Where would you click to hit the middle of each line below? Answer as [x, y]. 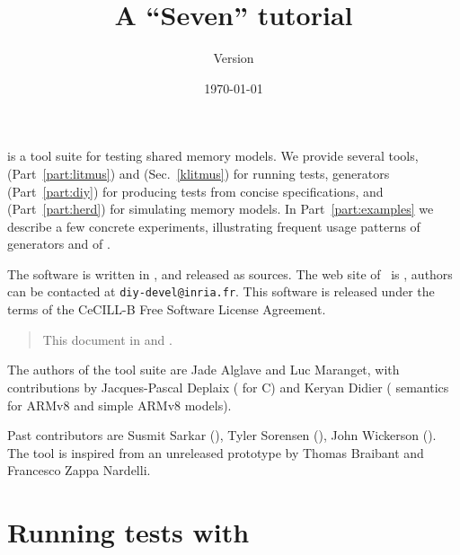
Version [234, 58]
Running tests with [128, 532]
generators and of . [59, 244]
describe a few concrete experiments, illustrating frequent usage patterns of [214, 226]
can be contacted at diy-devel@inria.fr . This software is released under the [221, 291]
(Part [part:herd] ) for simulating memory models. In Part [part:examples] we [221, 209]
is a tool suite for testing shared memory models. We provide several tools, [213, 156]
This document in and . [107, 339]
